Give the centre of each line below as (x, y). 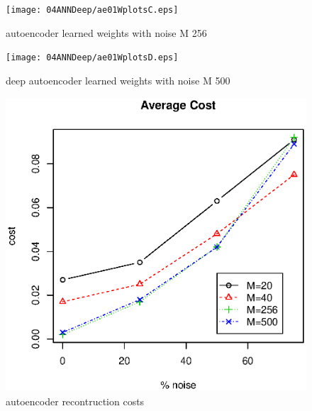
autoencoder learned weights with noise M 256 (106, 32)
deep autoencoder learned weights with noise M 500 (118, 80)
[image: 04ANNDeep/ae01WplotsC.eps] (92, 10)
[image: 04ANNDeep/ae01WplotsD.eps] (92, 58)
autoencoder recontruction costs (75, 401)
